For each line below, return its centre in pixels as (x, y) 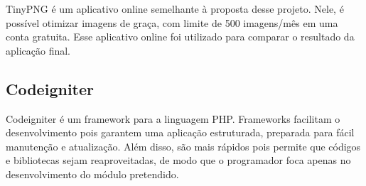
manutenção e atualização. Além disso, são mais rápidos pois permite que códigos (183, 146)
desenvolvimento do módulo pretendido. (92, 174)
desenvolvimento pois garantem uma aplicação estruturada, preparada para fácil (180, 132)
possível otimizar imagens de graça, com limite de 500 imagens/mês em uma (172, 22)
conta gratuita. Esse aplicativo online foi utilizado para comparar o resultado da (180, 37)
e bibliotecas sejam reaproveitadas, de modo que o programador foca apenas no (178, 160)
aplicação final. (38, 50)
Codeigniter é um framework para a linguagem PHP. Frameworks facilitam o (173, 118)
